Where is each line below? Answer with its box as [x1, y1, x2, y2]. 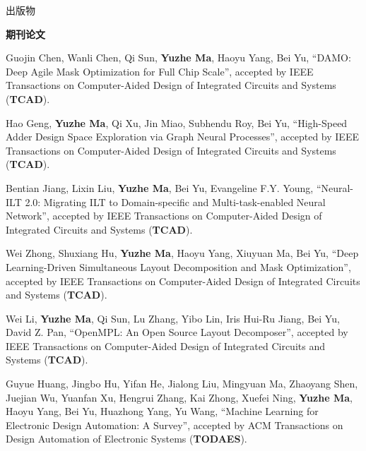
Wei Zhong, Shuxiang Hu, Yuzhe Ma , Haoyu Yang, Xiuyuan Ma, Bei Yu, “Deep [6, 246, 359, 260]
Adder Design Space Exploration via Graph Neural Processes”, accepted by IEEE [6, 129, 359, 144]
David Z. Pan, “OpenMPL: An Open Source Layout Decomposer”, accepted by [6, 325, 348, 339]
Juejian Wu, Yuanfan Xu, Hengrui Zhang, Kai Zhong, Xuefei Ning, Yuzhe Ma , [6, 390, 353, 404]
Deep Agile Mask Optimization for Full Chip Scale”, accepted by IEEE [6, 64, 314, 78]
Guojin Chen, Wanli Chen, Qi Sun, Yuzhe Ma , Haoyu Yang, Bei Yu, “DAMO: [6, 50, 351, 65]
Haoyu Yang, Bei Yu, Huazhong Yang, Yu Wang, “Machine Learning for [6, 404, 319, 419]
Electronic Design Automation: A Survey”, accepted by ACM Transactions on [6, 417, 343, 432]
